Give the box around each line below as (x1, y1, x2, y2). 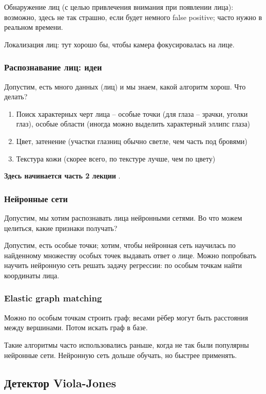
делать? (4, 91, 28, 102)
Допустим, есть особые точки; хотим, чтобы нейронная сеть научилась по (4, 240, 236, 250)
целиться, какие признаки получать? (4, 222, 118, 233)
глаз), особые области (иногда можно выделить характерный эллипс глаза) (16, 118, 251, 129)
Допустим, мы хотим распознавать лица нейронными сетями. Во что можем (4, 212, 242, 223)
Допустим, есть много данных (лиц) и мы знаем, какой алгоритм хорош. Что (4, 81, 246, 92)
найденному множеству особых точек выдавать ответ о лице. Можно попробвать (4, 249, 257, 260)
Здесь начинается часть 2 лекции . (4, 170, 121, 181)
